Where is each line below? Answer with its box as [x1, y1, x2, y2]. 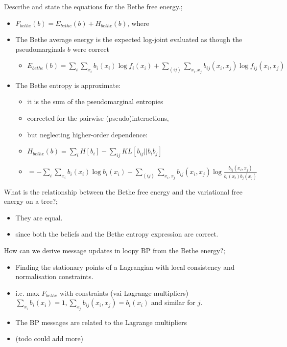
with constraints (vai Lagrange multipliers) [60, 287, 189, 298]
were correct [72, 43, 109, 54]
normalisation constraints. [15, 271, 94, 282]
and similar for [151, 297, 195, 307]
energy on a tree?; [4, 196, 58, 206]
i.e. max [15, 287, 40, 298]
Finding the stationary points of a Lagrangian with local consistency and [15, 261, 235, 272]
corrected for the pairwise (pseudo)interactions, [27, 113, 169, 123]
